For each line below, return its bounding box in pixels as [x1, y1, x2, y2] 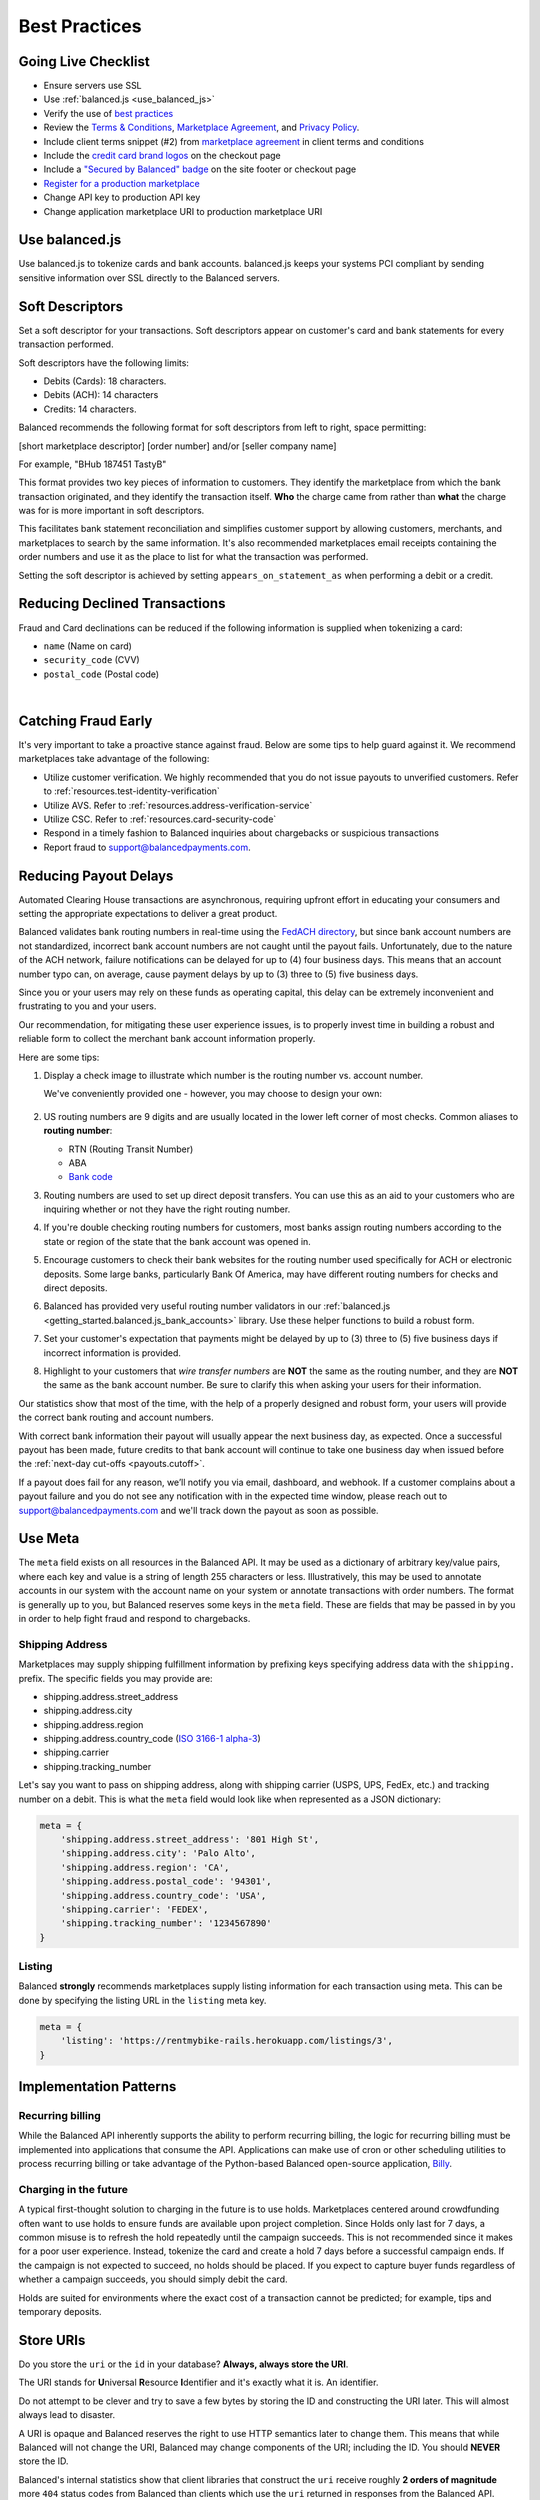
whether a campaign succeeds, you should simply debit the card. [18, 2273, 289, 2285]
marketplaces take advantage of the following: [18, 753, 210, 765]
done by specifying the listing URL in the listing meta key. [18, 1994, 267, 2006]
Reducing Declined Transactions [18, 595, 226, 612]
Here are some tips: [18, 1051, 100, 1063]
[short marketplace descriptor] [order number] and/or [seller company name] [18, 440, 337, 452]
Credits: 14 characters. [43, 403, 137, 415]
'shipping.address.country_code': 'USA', [60, 1890, 267, 1901]
